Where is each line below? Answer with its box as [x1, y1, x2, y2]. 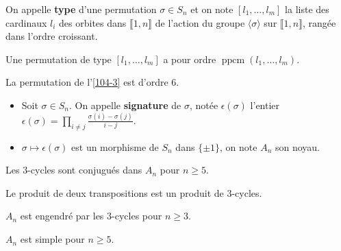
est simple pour [20, 232, 85, 246]
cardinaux [5, 15, 47, 29]
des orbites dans [59, 15, 127, 29]
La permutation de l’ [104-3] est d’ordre [5, 75, 168, 89]
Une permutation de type [5, 51, 112, 66]
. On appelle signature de [68, 97, 181, 112]
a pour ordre [163, 51, 216, 66]
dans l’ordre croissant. [5, 29, 98, 43]
